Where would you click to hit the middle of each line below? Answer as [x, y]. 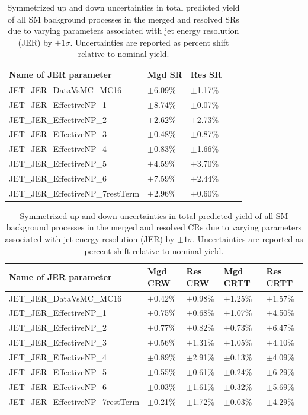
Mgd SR [165, 74]
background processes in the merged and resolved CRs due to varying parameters [154, 227]
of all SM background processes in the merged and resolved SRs [123, 19]
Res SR [206, 74]
